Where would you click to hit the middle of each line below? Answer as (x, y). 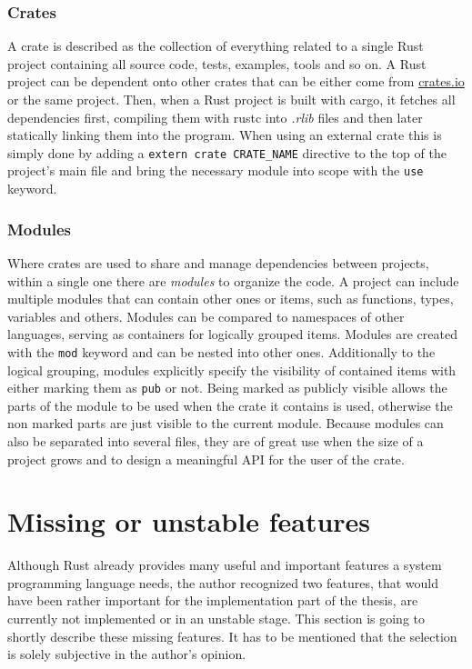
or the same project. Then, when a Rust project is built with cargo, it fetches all (231, 99)
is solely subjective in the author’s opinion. (127, 654)
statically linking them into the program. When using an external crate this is (225, 135)
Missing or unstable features (189, 521)
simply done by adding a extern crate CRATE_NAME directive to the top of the (227, 152)
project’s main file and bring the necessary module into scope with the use (216, 170)
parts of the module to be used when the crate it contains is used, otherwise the (230, 405)
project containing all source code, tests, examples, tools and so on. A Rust (217, 63)
